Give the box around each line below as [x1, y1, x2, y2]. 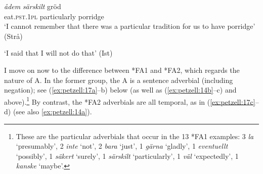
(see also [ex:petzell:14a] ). [13, 106, 92, 116]
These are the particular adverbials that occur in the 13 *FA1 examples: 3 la [16, 130, 254, 141]
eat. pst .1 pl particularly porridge [4, 11, 104, 21]
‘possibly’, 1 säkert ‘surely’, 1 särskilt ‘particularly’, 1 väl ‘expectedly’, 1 [16, 150, 239, 161]
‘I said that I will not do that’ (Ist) [4, 48, 113, 58]
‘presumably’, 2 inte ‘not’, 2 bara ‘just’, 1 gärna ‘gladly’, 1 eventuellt [16, 141, 228, 151]
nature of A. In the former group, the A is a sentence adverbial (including [4, 74, 233, 85]
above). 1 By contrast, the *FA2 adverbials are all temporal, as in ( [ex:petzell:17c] [4, 95, 255, 107]
